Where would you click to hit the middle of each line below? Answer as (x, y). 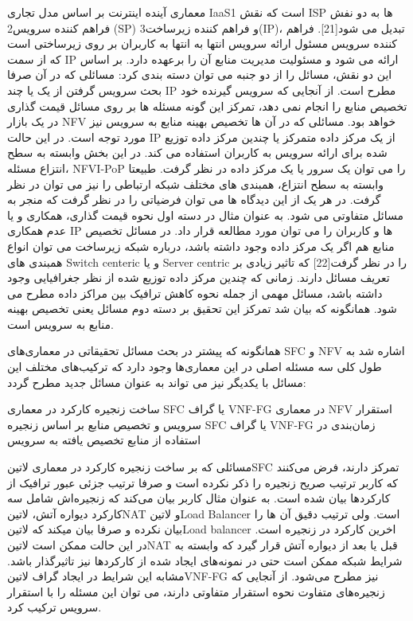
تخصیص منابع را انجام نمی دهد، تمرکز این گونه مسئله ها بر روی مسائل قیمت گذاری (207, 105)
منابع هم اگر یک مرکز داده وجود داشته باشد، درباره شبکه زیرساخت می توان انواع (201, 246)
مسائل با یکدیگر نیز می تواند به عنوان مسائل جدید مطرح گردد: (157, 382)
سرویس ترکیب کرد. (55, 607)
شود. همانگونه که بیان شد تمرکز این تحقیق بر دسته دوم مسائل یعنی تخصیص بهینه (202, 309)
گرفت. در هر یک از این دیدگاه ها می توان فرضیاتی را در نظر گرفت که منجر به (194, 199)
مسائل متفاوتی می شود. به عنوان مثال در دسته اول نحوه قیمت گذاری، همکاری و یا (205, 215)
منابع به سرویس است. (60, 324)
